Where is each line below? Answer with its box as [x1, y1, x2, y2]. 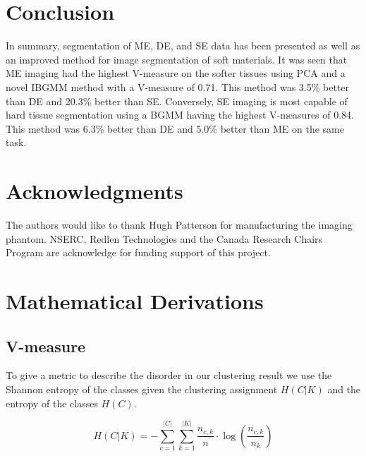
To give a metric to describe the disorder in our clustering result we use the [6, 368, 332, 383]
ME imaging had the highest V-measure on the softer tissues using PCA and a [6, 66, 346, 80]
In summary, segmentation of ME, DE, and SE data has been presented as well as [6, 38, 360, 53]
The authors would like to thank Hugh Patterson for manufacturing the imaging [6, 217, 353, 232]
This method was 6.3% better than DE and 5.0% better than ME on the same [6, 121, 344, 136]
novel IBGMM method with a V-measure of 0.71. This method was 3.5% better [6, 79, 350, 94]
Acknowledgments [6, 176, 183, 205]
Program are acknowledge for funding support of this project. [6, 245, 271, 260]
